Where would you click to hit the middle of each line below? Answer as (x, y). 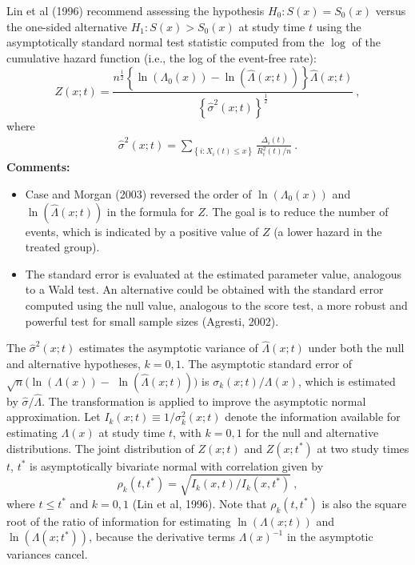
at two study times (363, 448)
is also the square (364, 503)
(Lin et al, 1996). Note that (200, 503)
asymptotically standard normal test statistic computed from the (166, 42)
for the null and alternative (312, 432)
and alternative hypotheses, (74, 363)
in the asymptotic (330, 537)
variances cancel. (47, 554)
